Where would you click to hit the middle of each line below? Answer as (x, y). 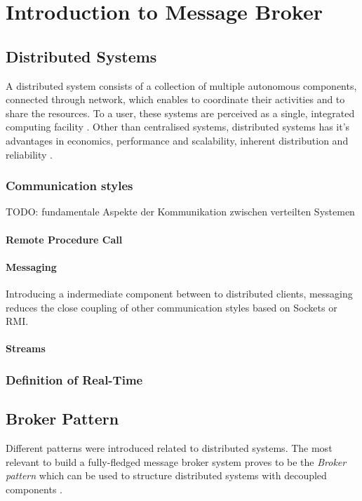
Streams (26, 348)
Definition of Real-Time (74, 379)
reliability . (29, 154)
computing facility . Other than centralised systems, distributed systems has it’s (178, 127)
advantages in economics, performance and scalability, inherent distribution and (177, 140)
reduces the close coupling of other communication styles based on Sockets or (172, 307)
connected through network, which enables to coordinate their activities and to (175, 99)
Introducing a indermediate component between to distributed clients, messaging (179, 293)
